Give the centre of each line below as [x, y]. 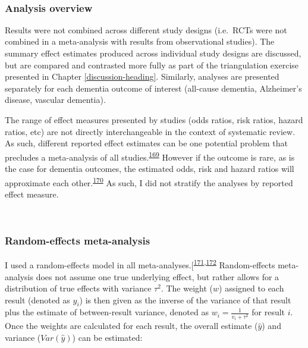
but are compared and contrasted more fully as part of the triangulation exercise [152, 65]
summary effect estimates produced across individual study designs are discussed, [153, 53]
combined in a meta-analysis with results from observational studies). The [140, 41]
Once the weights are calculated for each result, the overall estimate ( [131, 326]
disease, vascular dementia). [55, 100]
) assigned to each [252, 288]
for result [268, 312]
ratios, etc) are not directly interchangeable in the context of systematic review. [150, 131]
